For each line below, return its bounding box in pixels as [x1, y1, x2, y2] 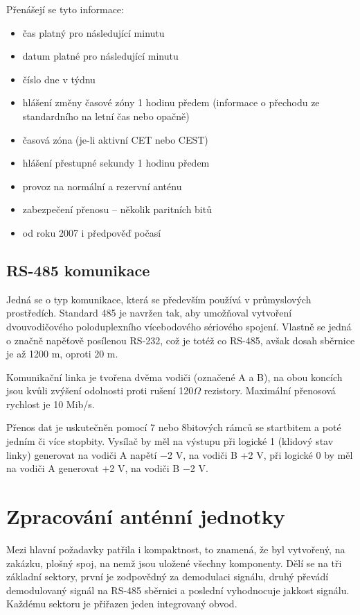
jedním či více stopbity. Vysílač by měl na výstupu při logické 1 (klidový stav [6, 434, 334, 448]
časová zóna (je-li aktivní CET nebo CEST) [22, 132, 208, 146]
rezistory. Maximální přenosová [204, 383, 336, 398]
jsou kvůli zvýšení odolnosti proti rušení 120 [6, 383, 194, 398]
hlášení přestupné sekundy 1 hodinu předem [22, 155, 210, 170]
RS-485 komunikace [6, 259, 150, 280]
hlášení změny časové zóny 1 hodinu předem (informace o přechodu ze [22, 95, 320, 110]
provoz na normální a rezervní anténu [22, 178, 182, 193]
